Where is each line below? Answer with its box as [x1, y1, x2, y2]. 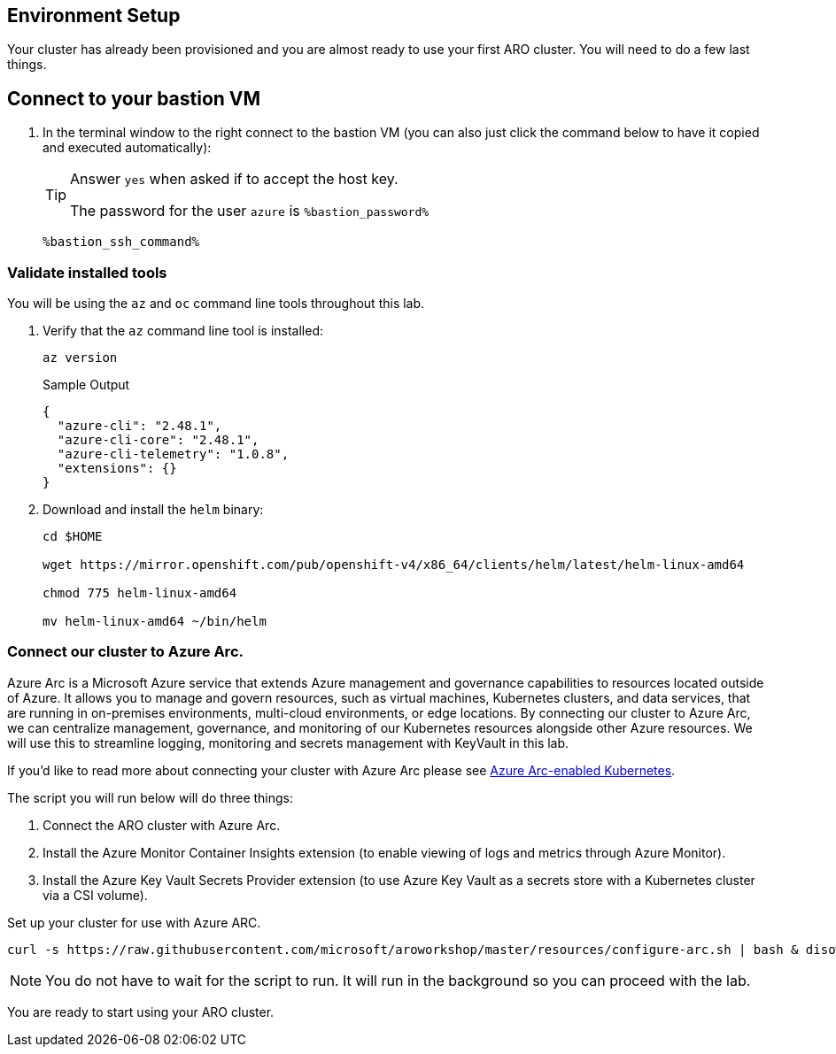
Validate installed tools [7, 263, 167, 281]
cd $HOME [43, 529, 103, 544]
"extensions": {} [57, 461, 177, 476]
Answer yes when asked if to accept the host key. [70, 170, 399, 188]
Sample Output [43, 377, 130, 393]
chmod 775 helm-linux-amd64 [43, 586, 237, 601]
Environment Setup [7, 4, 181, 27]
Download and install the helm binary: [43, 502, 264, 518]
